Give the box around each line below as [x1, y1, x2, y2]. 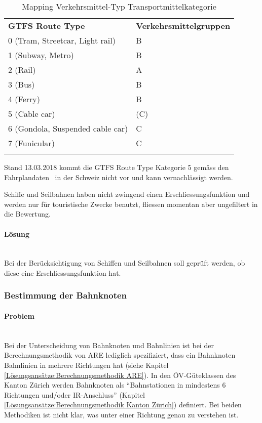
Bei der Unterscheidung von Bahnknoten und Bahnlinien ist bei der [4, 340, 214, 350]
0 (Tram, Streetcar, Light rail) [8, 34, 116, 46]
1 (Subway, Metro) [8, 49, 74, 61]
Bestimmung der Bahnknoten [4, 289, 127, 302]
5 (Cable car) [8, 108, 55, 119]
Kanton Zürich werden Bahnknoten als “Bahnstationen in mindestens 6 [4, 379, 226, 390]
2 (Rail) [8, 64, 36, 75]
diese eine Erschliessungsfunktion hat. [4, 267, 121, 278]
